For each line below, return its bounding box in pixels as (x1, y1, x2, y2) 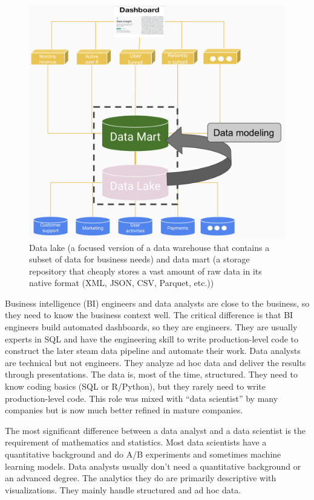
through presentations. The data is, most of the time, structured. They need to (5, 368, 298, 381)
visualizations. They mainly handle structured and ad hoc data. (5, 483, 241, 496)
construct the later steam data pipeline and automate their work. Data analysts (5, 344, 301, 357)
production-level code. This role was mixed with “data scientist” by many (5, 392, 278, 404)
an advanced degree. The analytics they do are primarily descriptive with (5, 472, 276, 484)
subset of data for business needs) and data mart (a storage (29, 253, 250, 265)
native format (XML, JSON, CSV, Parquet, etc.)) (29, 276, 214, 289)
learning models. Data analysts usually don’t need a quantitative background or (5, 459, 301, 472)
